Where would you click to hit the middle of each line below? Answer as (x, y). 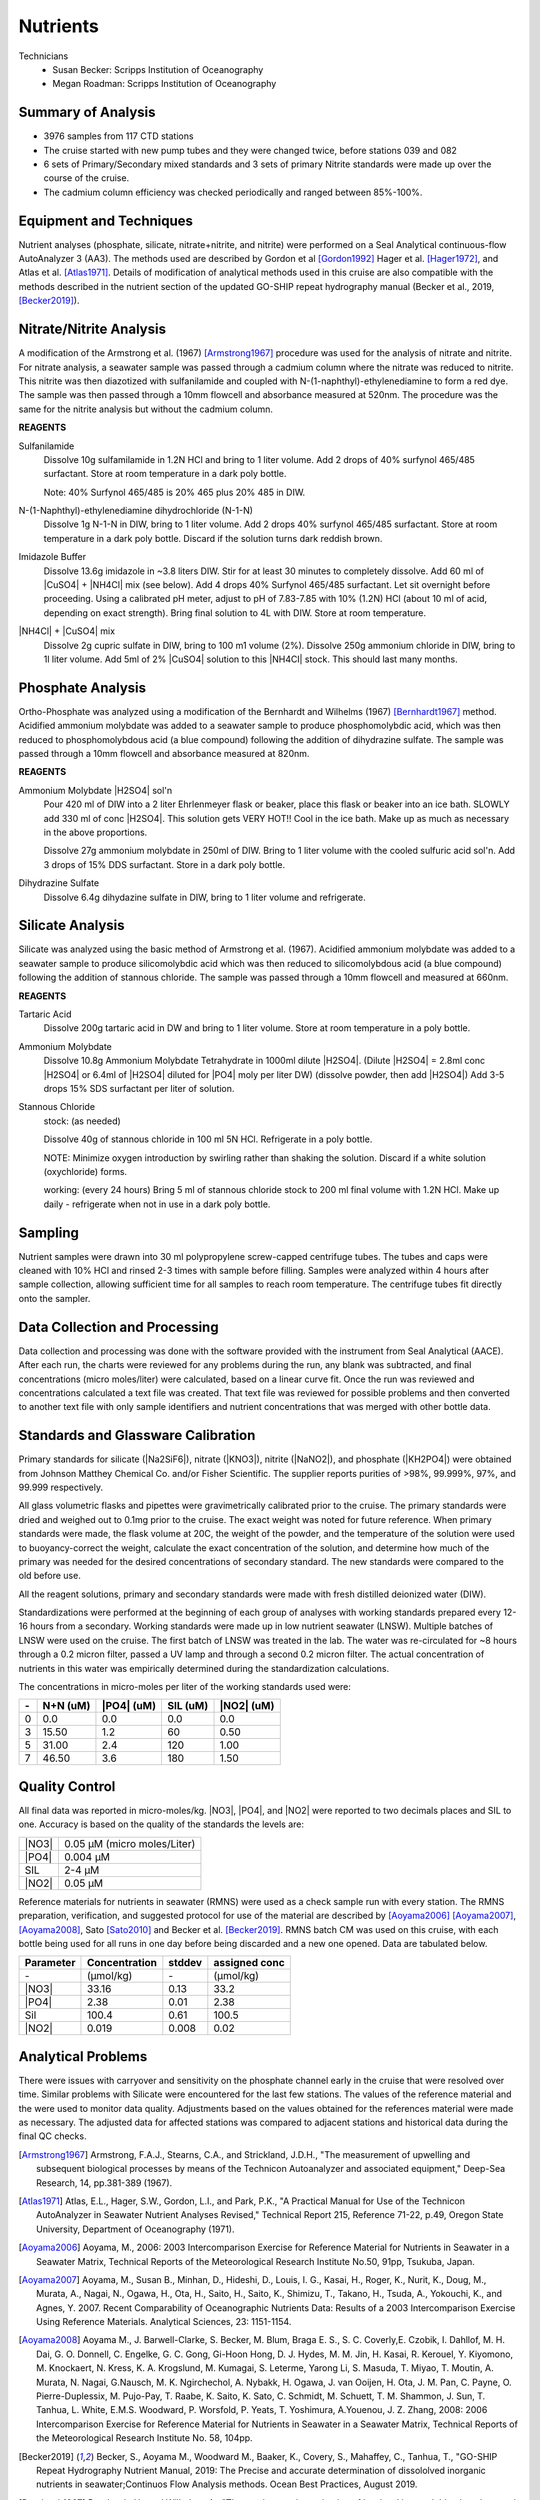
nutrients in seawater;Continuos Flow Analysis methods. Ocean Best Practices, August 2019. (227, 2484)
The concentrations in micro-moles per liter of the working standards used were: (185, 1687)
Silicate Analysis (71, 925)
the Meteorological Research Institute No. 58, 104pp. (145, 2438)
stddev (185, 1963)
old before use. (50, 1576)
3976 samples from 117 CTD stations (118, 136)
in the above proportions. (95, 832)
